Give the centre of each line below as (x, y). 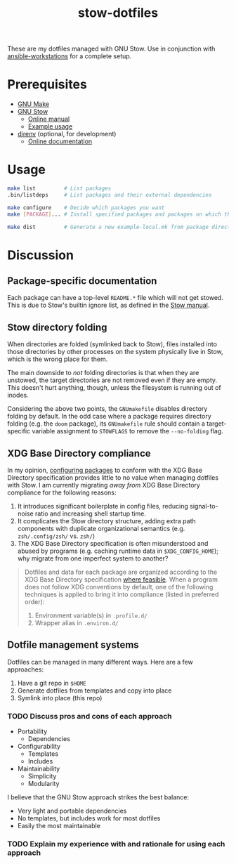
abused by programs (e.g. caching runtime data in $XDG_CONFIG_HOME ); (118, 551)
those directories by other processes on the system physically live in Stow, (115, 352)
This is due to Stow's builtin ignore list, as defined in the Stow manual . (109, 305)
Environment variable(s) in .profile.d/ (91, 615)
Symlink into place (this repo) (60, 698)
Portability (32, 731)
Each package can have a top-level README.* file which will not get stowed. (115, 298)
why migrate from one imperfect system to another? (93, 558)
